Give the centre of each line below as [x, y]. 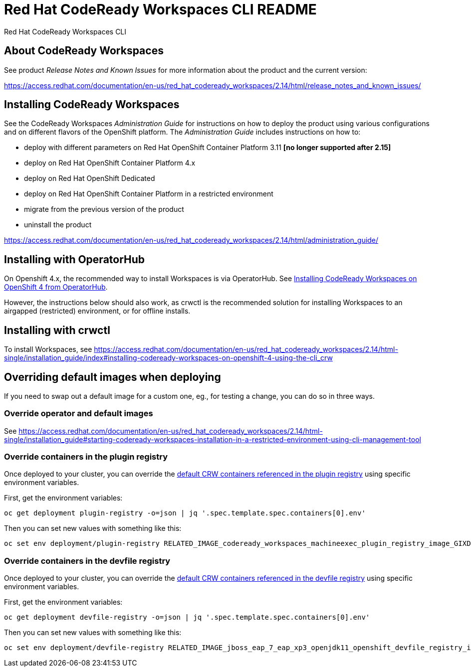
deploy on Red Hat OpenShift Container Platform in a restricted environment [149, 194]
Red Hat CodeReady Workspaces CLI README [160, 9]
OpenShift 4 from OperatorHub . [56, 287]
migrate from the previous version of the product [104, 209]
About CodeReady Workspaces [84, 51]
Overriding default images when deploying [113, 377]
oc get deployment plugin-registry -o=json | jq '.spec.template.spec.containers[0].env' [185, 513]
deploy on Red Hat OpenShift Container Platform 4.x [110, 163]
